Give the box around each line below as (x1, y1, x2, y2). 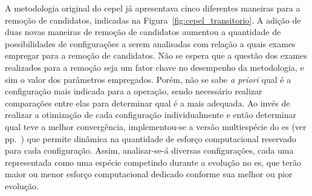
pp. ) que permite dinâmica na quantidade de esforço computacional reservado (5, 132, 296, 145)
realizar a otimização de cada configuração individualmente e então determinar (5, 108, 297, 121)
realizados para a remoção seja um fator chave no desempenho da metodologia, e (5, 60, 304, 73)
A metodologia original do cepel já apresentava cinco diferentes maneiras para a (5, 2, 301, 14)
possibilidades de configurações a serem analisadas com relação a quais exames (5, 37, 296, 50)
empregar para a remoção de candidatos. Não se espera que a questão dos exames (5, 49, 307, 62)
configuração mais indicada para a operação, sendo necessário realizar (5, 85, 262, 97)
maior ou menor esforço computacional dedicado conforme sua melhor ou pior (5, 168, 293, 180)
